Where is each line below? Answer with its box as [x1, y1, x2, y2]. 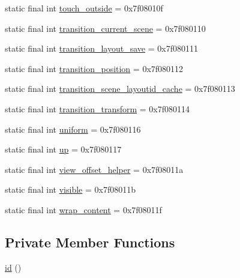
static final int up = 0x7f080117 [5, 143, 122, 156]
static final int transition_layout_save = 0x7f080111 [5, 42, 198, 55]
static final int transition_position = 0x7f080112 [5, 62, 184, 74]
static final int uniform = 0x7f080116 [5, 122, 141, 135]
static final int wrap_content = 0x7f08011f [5, 203, 162, 216]
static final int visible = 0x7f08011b [5, 183, 136, 196]
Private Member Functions [5, 232, 175, 251]
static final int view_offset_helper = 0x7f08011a [5, 163, 184, 175]
